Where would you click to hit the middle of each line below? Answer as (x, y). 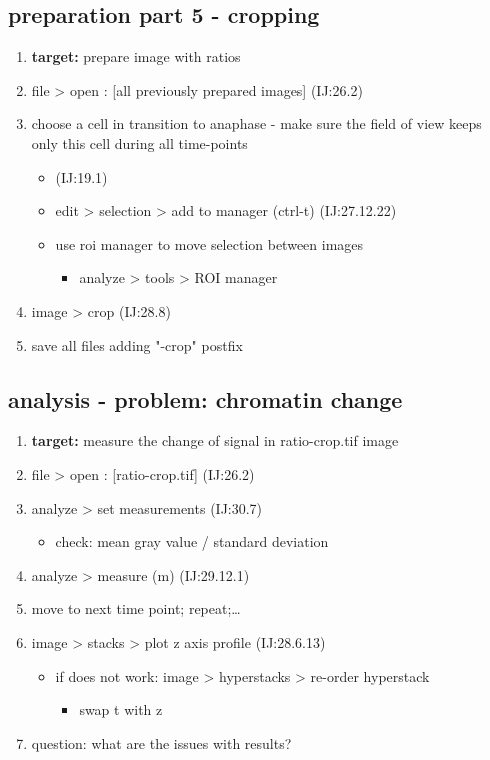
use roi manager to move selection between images (209, 243)
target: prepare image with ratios (136, 56)
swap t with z (121, 709)
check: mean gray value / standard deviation (192, 541)
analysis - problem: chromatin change (205, 398)
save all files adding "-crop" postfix (137, 344)
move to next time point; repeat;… (136, 608)
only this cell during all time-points (139, 142)
